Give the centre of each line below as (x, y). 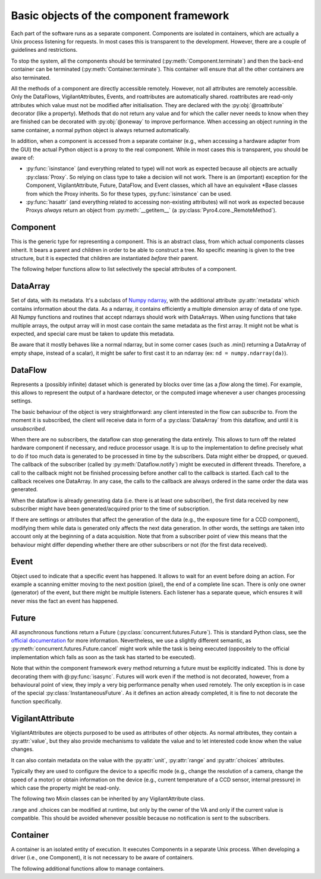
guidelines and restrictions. (44, 50)
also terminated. (31, 77)
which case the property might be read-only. (66, 788)
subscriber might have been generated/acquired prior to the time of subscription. (111, 509)
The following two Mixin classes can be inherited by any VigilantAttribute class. (108, 799)
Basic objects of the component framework (120, 15)
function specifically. (37, 701)
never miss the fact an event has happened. (65, 601)
